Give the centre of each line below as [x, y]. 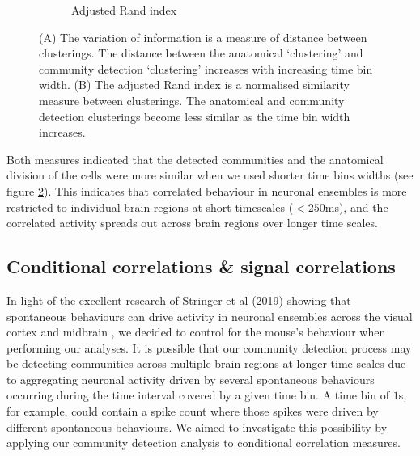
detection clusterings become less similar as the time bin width [195, 116]
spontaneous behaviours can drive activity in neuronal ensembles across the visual [210, 316]
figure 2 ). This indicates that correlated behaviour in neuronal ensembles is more [207, 190]
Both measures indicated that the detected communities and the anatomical [195, 159]
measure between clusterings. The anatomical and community [192, 100]
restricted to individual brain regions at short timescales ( [150, 207]
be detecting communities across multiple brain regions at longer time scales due [206, 363]
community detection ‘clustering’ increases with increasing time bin [206, 68]
